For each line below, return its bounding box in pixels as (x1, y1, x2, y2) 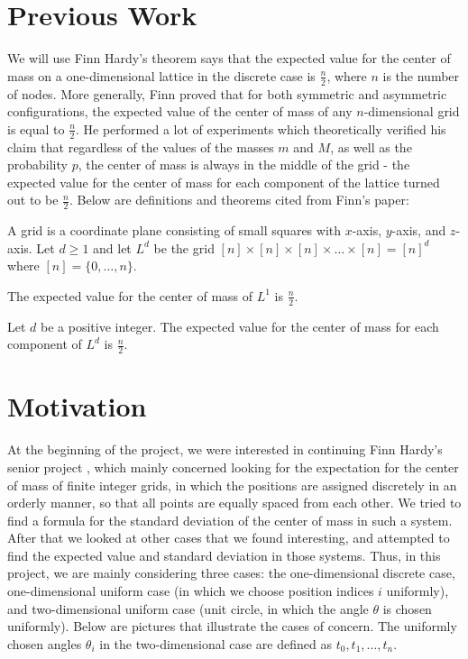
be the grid (153, 238, 215, 257)
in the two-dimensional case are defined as (99, 634, 332, 653)
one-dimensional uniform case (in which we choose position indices (7, 581, 374, 600)
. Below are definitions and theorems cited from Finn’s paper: (69, 190, 409, 209)
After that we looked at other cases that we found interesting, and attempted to (7, 528, 450, 547)
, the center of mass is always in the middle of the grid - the (78, 155, 410, 174)
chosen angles (7, 634, 82, 653)
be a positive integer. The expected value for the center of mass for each (41, 316, 439, 335)
